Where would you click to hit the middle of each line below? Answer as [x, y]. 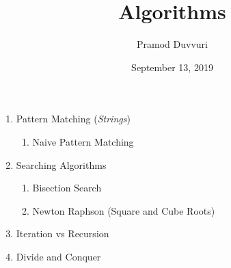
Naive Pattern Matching [83, 141]
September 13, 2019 [172, 67]
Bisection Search [67, 188]
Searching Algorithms [61, 164]
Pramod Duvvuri [172, 44]
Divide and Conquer [58, 256]
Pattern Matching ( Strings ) [73, 119]
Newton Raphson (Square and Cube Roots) [124, 210]
